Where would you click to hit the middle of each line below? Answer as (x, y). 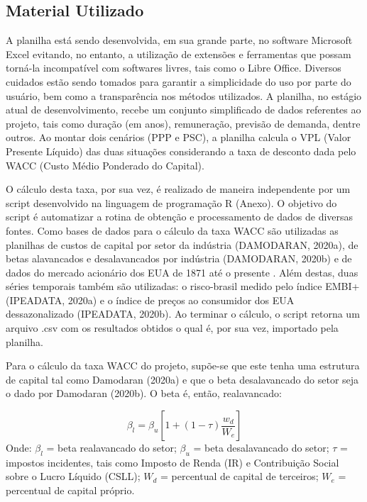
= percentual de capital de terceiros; (240, 476)
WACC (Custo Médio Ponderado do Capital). (105, 165)
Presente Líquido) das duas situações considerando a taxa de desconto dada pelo (181, 151)
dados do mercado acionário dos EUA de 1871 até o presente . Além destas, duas (182, 272)
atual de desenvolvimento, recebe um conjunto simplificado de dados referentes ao (183, 110)
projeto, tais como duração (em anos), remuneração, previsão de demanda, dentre (183, 123)
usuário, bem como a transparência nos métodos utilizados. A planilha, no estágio (184, 95)
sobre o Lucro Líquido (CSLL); (73, 476)
